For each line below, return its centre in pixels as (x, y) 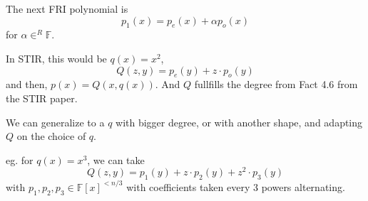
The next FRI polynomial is (67, 9)
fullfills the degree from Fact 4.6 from (276, 84)
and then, (27, 84)
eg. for (20, 159)
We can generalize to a (55, 122)
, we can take (116, 159)
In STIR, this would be (56, 58)
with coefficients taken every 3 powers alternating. (236, 186)
